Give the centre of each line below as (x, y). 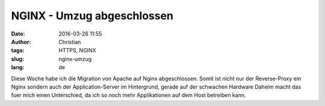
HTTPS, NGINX (77, 51)
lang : (18, 67)
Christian (70, 42)
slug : (17, 59)
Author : (21, 42)
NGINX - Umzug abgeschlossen (92, 16)
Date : (18, 34)
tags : (18, 51)
